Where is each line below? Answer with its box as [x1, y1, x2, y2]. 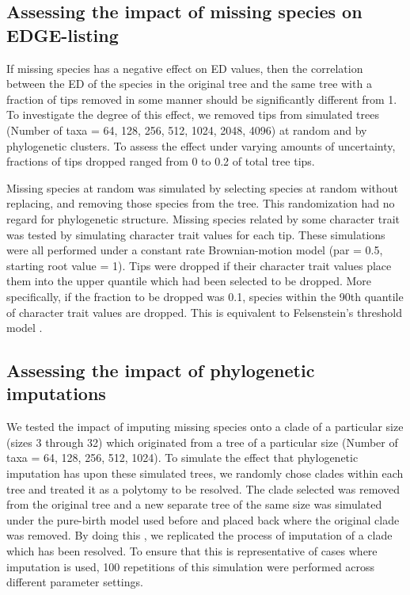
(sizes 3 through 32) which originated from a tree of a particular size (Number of [6, 433, 398, 450]
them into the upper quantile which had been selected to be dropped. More [6, 273, 372, 289]
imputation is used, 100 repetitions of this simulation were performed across [6, 558, 375, 574]
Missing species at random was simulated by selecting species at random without [6, 179, 398, 196]
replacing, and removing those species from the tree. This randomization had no [6, 195, 395, 212]
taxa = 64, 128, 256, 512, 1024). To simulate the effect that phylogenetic [6, 449, 359, 466]
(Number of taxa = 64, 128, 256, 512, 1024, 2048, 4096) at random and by [6, 121, 367, 138]
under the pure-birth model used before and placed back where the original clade [6, 511, 400, 528]
